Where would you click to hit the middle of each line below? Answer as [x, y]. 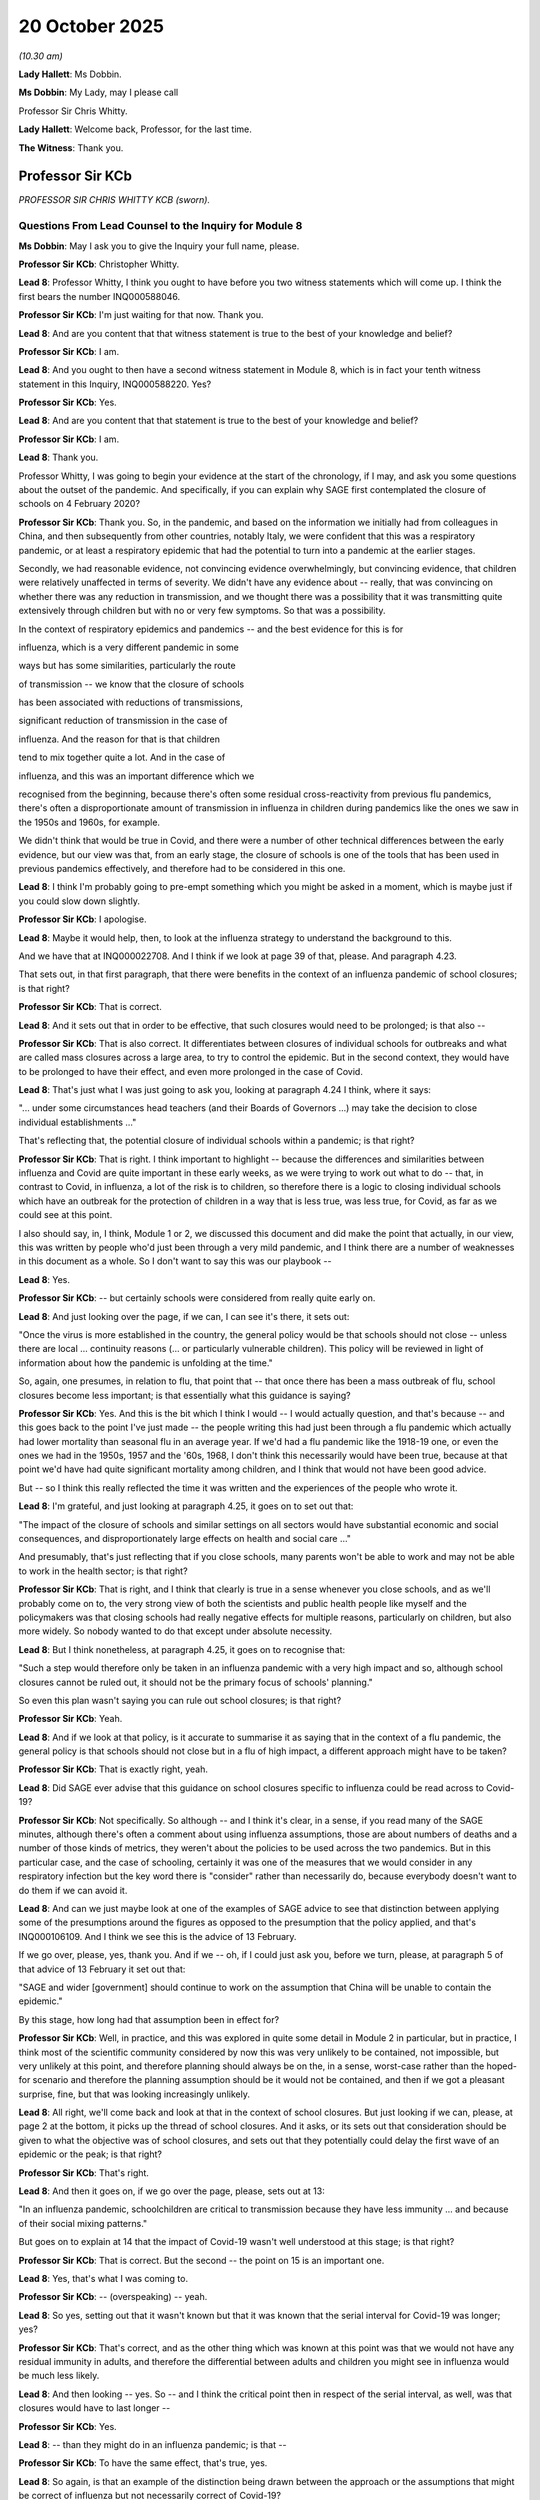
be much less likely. [59, 2376]
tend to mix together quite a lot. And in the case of [122, 757]
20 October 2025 [91, 26]
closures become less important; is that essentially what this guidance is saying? [184, 1395]
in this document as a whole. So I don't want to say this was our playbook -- [175, 1261]
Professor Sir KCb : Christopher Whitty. [99, 264]
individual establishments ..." [77, 1122]
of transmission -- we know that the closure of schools [131, 684]
